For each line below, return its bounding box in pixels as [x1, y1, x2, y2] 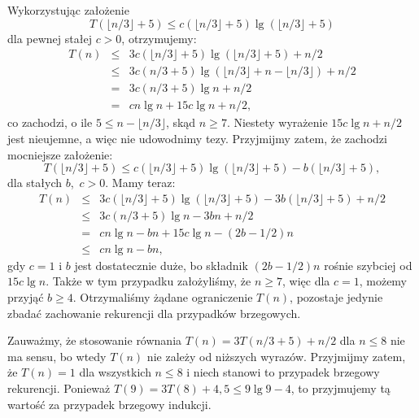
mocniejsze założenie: [7, 146, 113, 163]
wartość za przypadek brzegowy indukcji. [7, 395, 212, 412]
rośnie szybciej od [324, 256, 412, 273]
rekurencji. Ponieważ [7, 379, 111, 396]
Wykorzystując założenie [7, 2, 129, 18]
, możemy [359, 272, 408, 290]
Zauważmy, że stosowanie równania [7, 332, 182, 349]
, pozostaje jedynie [290, 289, 383, 305]
